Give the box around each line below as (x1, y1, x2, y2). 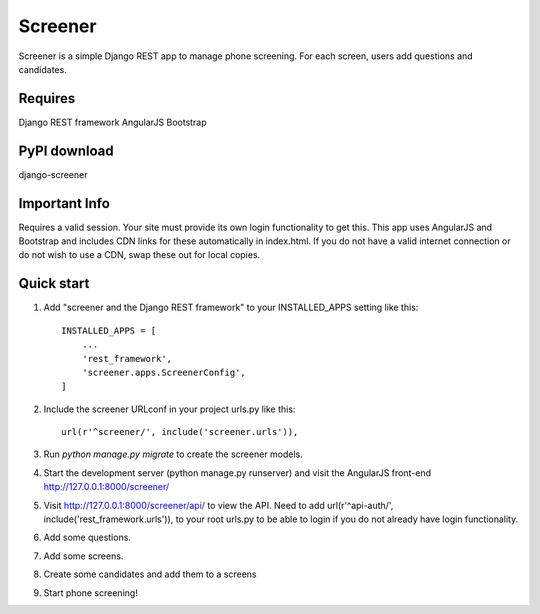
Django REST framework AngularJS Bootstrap (18, 116, 207, 128)
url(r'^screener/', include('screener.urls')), (61, 426, 299, 438)
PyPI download (18, 142, 114, 159)
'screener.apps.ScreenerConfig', (81, 366, 247, 378)
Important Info (18, 195, 110, 212)
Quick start (18, 275, 90, 292)
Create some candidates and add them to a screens (43, 568, 257, 580)
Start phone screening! (43, 586, 139, 599)
